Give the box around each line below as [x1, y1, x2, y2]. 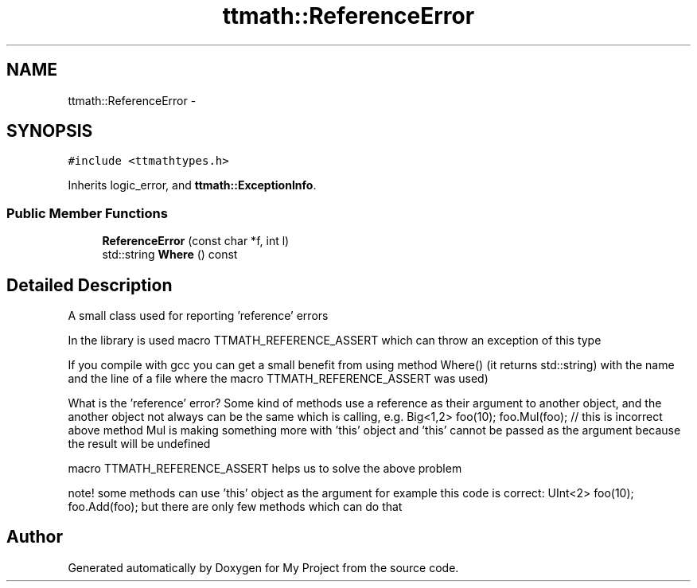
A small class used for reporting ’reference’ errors [68, 309, 329, 323]
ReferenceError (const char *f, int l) [102, 234, 290, 248]
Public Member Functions [6, 204, 168, 221]
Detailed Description [6, 275, 173, 295]
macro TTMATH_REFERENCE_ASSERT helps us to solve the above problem [68, 461, 462, 476]
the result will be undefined [68, 437, 211, 451]
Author [6, 527, 63, 547]
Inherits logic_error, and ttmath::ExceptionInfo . [68, 178, 317, 193]
